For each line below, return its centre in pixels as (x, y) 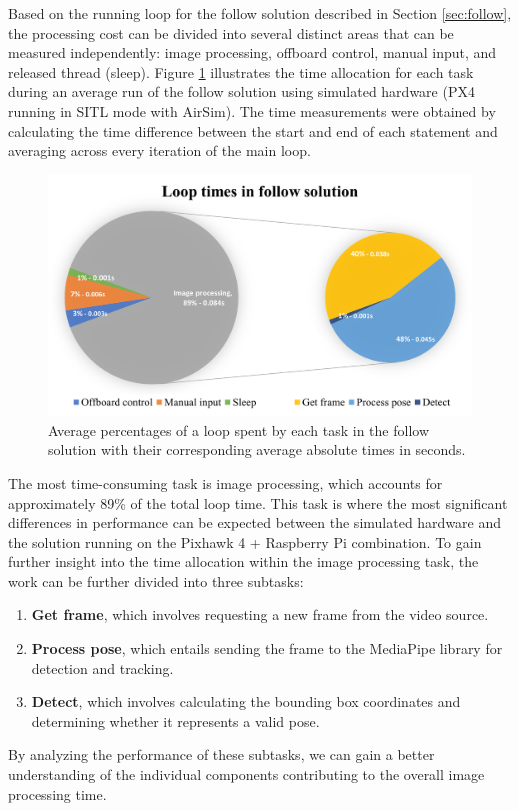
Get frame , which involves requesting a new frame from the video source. (260, 614)
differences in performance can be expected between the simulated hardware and (255, 522)
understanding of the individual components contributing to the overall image (246, 774)
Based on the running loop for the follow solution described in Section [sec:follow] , (260, 13)
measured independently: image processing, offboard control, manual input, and (252, 52)
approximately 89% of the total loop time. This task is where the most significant (258, 502)
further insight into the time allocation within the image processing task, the (243, 561)
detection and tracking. (102, 667)
